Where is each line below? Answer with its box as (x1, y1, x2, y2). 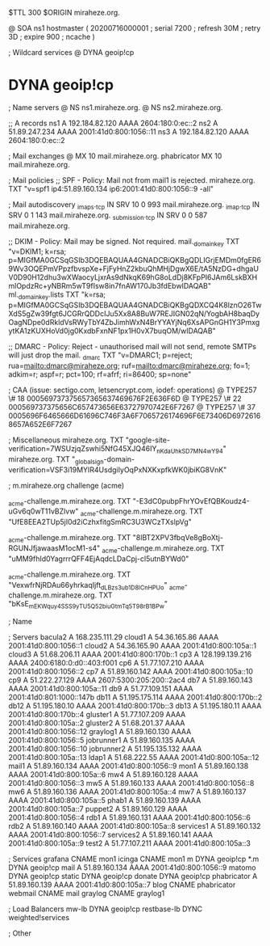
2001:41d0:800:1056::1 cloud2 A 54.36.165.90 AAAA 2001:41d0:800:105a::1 (8, 641, 256, 651)
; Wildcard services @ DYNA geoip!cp (8, 48, 135, 57)
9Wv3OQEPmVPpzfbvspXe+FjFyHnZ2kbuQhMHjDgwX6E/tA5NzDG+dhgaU (8, 264, 260, 274)
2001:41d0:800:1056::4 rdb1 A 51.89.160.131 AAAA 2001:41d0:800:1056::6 (8, 813, 251, 822)
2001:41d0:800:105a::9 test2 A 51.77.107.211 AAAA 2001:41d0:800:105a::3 (8, 838, 251, 848)
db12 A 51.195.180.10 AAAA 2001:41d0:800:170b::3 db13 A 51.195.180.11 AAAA (8, 701, 262, 711)
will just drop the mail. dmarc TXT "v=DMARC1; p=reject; (8, 350, 193, 361)
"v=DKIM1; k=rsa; (8, 247, 67, 256)
